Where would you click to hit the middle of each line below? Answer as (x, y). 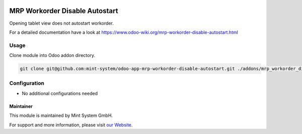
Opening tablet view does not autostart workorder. (62, 23)
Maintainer (21, 106)
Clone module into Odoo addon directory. (52, 55)
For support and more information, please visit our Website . (71, 125)
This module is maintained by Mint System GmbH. (61, 115)
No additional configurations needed (60, 93)
